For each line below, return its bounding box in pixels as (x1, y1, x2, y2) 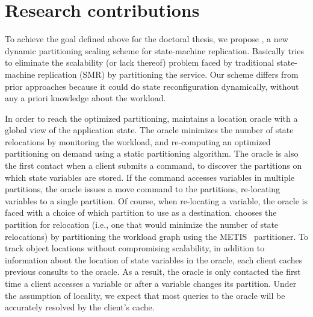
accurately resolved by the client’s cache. (5, 301, 155, 313)
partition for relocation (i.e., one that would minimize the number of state (5, 218, 279, 231)
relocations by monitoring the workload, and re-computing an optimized (5, 135, 271, 148)
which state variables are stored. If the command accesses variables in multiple (5, 171, 295, 183)
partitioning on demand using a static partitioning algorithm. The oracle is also (5, 147, 299, 160)
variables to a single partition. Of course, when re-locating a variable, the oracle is (5, 194, 308, 207)
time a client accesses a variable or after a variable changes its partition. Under (5, 277, 297, 289)
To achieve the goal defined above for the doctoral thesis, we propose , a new (5, 33, 288, 45)
